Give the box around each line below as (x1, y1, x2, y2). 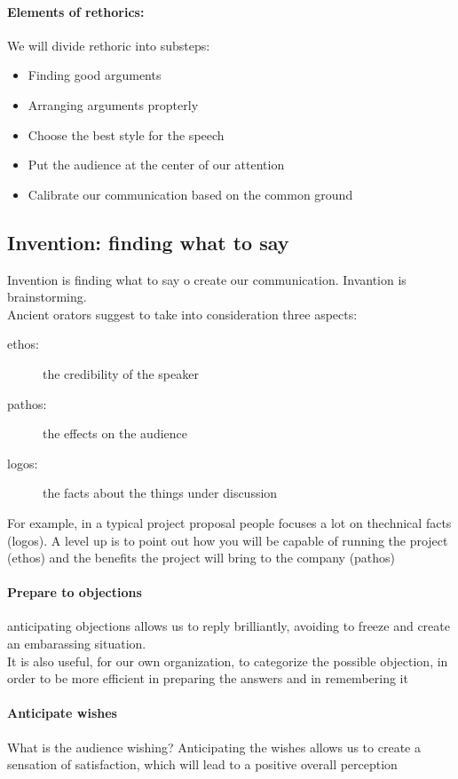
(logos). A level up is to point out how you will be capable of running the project (7, 531, 448, 549)
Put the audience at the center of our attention (28, 155, 285, 174)
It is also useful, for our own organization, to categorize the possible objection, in (7, 651, 448, 670)
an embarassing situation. (7, 634, 146, 653)
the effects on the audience (43, 424, 187, 443)
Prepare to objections (7, 583, 142, 602)
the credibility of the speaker (43, 364, 199, 382)
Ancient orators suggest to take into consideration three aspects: (7, 304, 358, 323)
